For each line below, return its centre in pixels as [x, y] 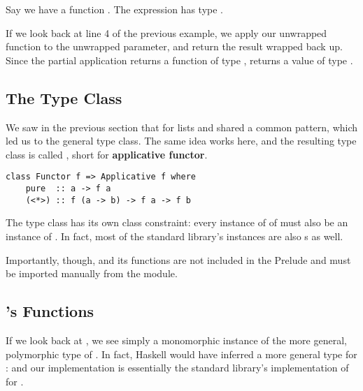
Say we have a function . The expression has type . [114, 9]
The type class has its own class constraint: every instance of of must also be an [177, 222]
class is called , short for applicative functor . [107, 154]
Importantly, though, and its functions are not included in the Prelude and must [178, 259]
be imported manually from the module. [92, 273]
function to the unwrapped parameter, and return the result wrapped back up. [174, 46]
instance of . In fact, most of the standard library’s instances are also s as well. [175, 236]
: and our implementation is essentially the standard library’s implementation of [177, 368]
